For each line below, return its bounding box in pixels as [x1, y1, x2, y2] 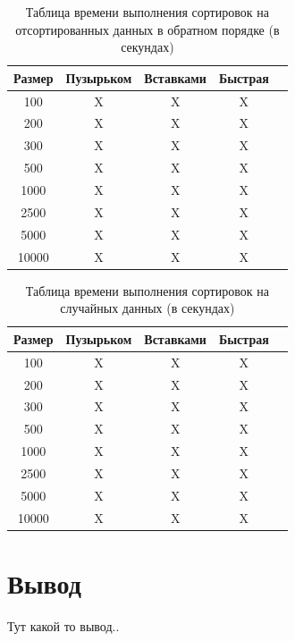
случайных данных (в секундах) [60, 299, 235, 317]
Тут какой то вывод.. [7, 616, 120, 635]
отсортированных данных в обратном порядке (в [15, 20, 280, 38]
